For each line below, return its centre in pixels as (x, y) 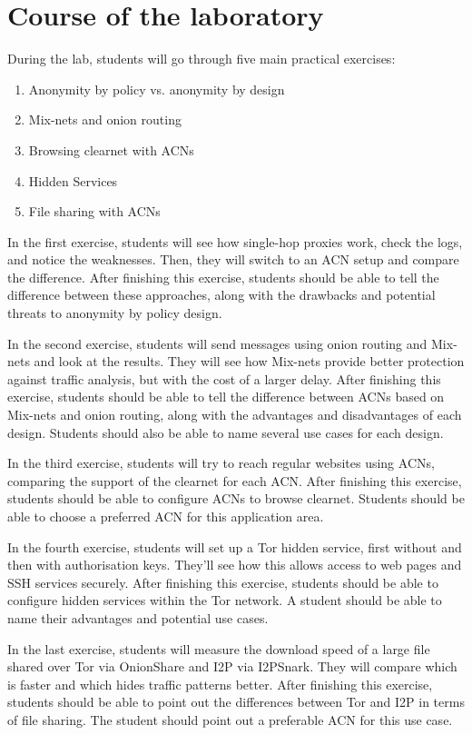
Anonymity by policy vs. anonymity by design (157, 89)
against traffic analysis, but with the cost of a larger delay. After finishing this (224, 378)
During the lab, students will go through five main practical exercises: (202, 59)
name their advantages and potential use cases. (138, 617)
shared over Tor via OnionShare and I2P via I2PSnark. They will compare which (232, 666)
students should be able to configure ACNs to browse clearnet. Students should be (236, 498)
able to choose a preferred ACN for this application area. (166, 516)
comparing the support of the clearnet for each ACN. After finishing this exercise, (235, 480)
